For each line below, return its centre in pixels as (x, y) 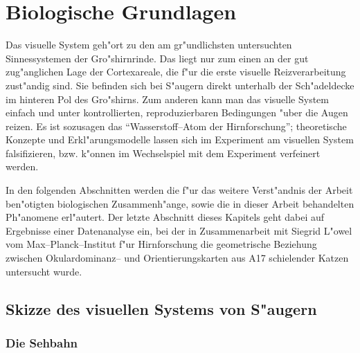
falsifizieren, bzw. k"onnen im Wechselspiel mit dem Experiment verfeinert (163, 153)
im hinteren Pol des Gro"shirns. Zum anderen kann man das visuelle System (167, 99)
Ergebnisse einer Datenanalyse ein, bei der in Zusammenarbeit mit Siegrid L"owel (179, 230)
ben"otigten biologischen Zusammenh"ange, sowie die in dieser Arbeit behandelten (180, 203)
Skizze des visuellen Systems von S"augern (161, 308)
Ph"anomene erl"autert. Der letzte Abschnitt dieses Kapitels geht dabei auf (165, 217)
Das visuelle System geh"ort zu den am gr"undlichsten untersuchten (149, 45)
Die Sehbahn (42, 342)
